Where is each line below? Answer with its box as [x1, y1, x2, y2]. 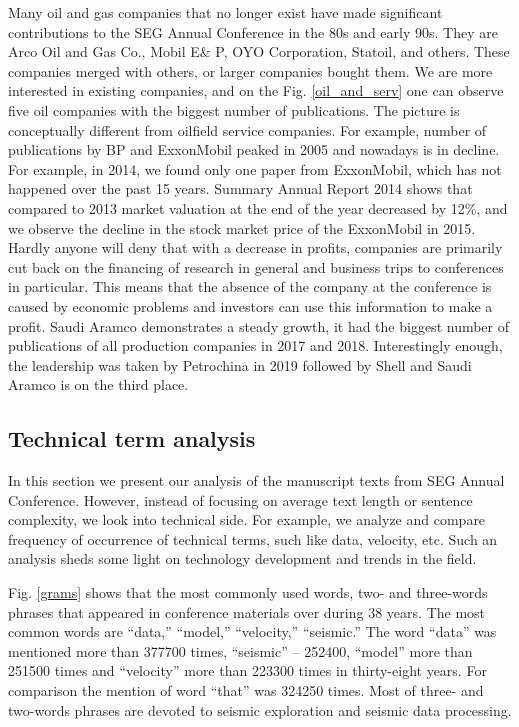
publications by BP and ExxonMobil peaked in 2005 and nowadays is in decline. [8, 139, 500, 160]
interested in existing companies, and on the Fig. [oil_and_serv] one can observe [8, 80, 504, 101]
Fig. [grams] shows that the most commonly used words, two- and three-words [8, 582, 488, 603]
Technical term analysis [8, 423, 256, 454]
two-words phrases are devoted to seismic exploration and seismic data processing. [8, 699, 512, 720]
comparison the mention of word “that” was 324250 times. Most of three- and [8, 680, 484, 701]
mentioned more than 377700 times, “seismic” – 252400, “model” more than [8, 640, 473, 661]
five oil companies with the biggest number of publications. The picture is [8, 99, 460, 120]
